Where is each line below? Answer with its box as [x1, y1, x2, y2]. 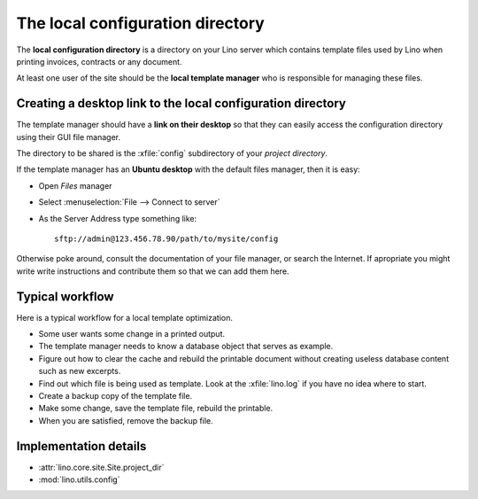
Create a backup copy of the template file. [38, 391, 193, 401]
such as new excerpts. [38, 366, 121, 377]
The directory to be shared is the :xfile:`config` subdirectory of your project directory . [16, 148, 328, 159]
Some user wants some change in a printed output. [38, 329, 226, 339]
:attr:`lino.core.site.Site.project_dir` [38, 462, 165, 472]
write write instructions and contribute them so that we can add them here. [16, 266, 289, 277]
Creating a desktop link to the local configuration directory [16, 96, 347, 111]
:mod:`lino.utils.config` [38, 474, 120, 485]
